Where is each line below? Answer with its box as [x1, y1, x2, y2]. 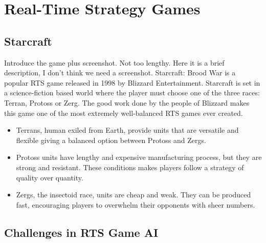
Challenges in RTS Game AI [4, 224, 159, 240]
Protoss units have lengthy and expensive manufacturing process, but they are [16, 152, 262, 163]
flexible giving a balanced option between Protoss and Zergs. [16, 134, 206, 145]
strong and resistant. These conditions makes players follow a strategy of [16, 161, 244, 172]
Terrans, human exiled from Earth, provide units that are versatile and [16, 125, 239, 135]
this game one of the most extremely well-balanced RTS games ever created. [4, 107, 243, 118]
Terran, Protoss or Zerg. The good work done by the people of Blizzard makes [4, 97, 250, 108]
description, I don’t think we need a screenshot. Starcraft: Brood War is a [4, 67, 236, 78]
